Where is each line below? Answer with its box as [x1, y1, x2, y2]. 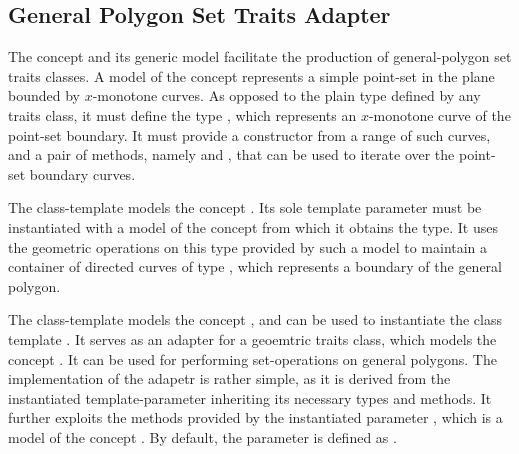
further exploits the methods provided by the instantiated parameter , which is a [8, 407, 503, 428]
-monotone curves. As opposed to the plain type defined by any [92, 85, 481, 106]
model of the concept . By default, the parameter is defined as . [8, 426, 397, 447]
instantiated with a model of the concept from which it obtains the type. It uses [8, 216, 498, 237]
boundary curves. [29, 163, 136, 184]
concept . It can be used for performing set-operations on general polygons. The [8, 348, 497, 369]
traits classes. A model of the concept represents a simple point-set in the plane [8, 65, 495, 86]
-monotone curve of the [368, 104, 511, 125]
